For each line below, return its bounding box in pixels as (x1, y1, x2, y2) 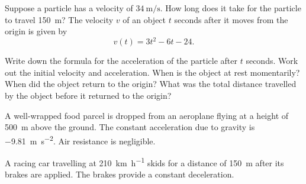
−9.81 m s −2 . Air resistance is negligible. (5, 133, 156, 147)
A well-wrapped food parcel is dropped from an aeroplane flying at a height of (5, 109, 289, 121)
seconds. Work (246, 54, 298, 67)
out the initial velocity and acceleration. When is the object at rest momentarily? (5, 66, 300, 78)
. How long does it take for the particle (160, 2, 301, 14)
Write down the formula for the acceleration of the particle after (5, 54, 238, 67)
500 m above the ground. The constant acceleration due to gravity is (5, 121, 255, 133)
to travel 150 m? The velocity (5, 13, 114, 25)
